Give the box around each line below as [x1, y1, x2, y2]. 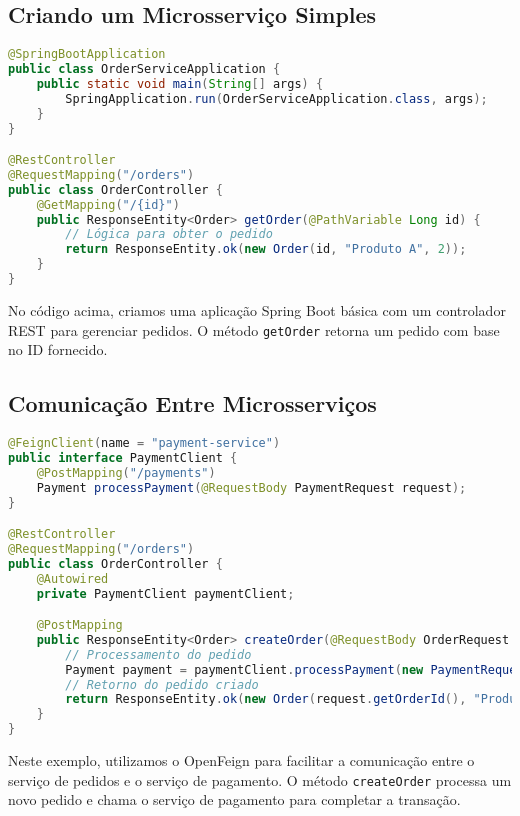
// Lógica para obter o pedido [65, 227, 273, 242]
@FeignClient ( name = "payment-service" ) [8, 436, 281, 451]
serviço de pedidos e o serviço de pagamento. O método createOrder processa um [8, 769, 512, 790]
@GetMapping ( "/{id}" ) [36, 197, 180, 212]
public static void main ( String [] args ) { [36, 76, 324, 91]
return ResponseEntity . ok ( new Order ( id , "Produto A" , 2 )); [65, 242, 467, 257]
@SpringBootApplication [8, 47, 166, 62]
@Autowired [36, 571, 109, 586]
